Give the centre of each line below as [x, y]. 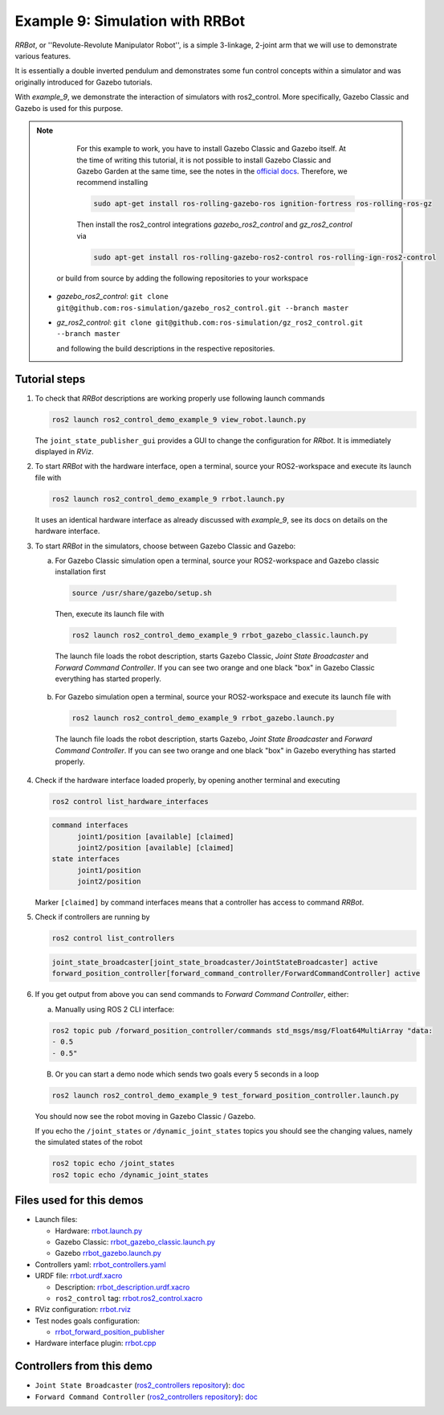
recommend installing [112, 183]
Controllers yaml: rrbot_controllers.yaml [100, 1264]
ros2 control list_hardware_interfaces [130, 801]
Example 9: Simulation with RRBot [130, 21]
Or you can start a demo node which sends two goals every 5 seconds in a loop [187, 1074]
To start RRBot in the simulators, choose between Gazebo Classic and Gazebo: [165, 546]
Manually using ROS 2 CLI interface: [115, 1009]
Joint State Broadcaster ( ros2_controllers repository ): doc [140, 1385]
